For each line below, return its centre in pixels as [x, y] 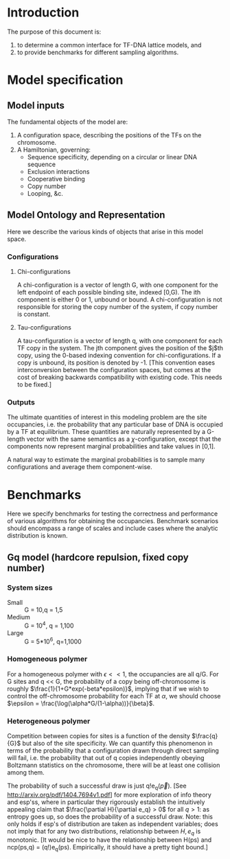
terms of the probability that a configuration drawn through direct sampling [113, 751]
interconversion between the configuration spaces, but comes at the [114, 370]
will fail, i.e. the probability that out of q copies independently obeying [106, 757]
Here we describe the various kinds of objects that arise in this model [105, 231]
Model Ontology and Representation [86, 215]
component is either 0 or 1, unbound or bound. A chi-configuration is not [119, 299]
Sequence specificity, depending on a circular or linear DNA [112, 157]
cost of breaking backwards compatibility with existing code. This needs [119, 377]
